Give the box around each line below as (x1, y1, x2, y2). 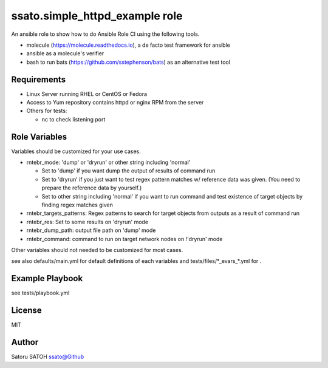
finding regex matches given (41, 201, 114, 209)
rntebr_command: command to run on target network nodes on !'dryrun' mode (26, 235, 223, 242)
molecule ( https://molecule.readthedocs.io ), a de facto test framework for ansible (26, 41, 230, 49)
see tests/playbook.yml (11, 289, 70, 297)
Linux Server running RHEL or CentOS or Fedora (26, 90, 148, 97)
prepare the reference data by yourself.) (41, 184, 142, 191)
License (11, 305, 42, 316)
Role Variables (11, 131, 67, 142)
